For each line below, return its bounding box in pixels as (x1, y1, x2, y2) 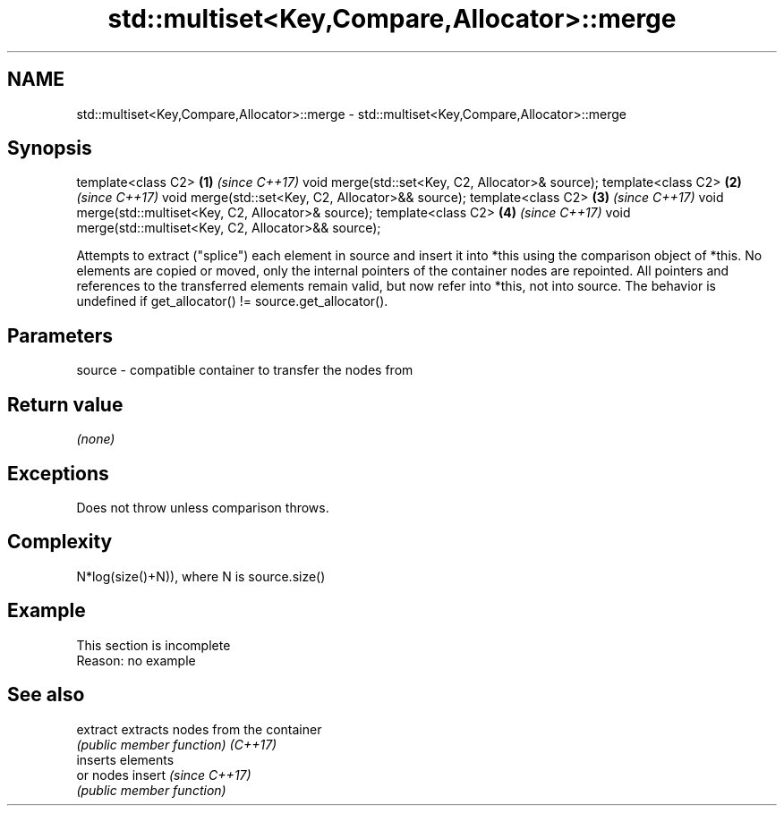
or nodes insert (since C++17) (76, 766, 251, 783)
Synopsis (7, 137, 92, 160)
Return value (7, 393, 124, 416)
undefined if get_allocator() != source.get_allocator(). (76, 293, 388, 309)
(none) (76, 431, 115, 447)
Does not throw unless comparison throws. (76, 499, 329, 515)
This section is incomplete (76, 637, 231, 653)
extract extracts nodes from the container (76, 721, 322, 737)
